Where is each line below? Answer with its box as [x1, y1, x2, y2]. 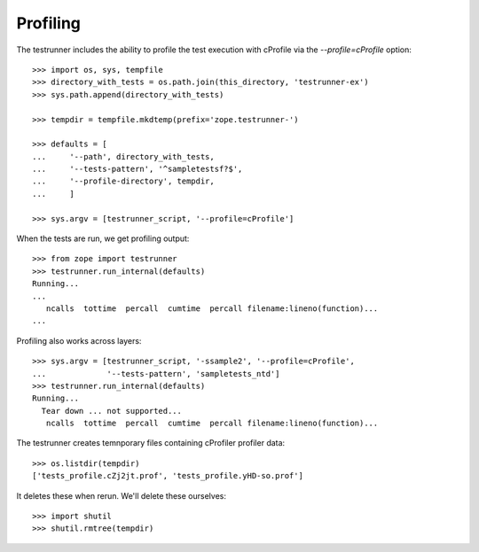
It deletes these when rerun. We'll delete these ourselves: [16, 490, 226, 501]
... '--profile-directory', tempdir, [32, 176, 215, 186]
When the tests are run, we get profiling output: [16, 233, 190, 244]
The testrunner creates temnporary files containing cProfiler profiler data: [16, 438, 286, 448]
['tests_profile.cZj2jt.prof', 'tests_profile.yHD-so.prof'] [32, 470, 303, 481]
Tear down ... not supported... [41, 406, 182, 416]
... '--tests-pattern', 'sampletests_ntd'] [32, 369, 280, 378]
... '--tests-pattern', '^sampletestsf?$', [32, 164, 243, 175]
